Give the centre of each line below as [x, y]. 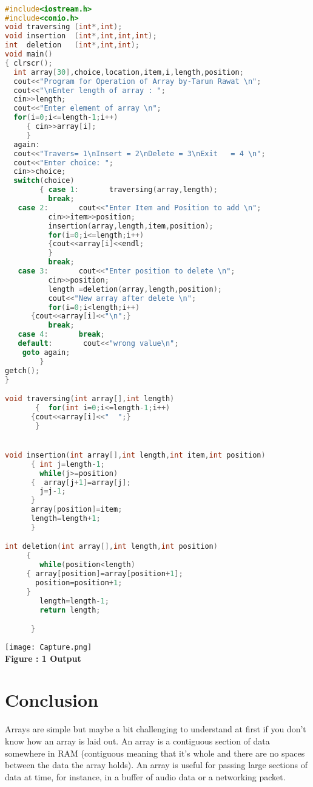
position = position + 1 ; [79, 583]
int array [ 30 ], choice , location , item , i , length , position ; [129, 72]
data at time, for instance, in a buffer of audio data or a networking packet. [145, 776]
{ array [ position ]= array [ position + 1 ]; [105, 574]
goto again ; [46, 352]
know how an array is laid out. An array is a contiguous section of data [137, 741]
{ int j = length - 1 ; [68, 464]
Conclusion [52, 700]
